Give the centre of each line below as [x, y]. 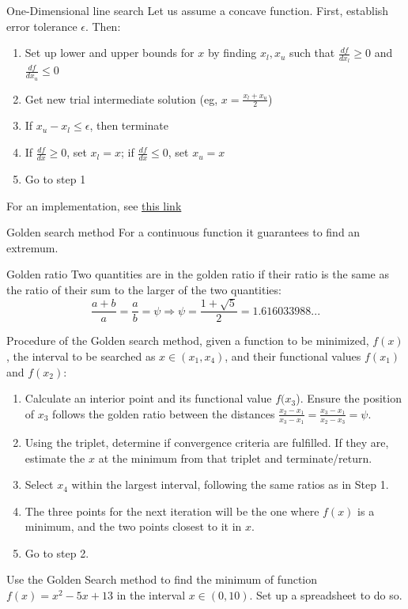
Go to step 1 [55, 178]
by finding [232, 53]
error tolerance [42, 26]
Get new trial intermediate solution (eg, [121, 98]
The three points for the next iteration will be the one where [172, 511]
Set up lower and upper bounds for [110, 53]
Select [39, 484]
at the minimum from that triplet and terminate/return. [235, 458]
